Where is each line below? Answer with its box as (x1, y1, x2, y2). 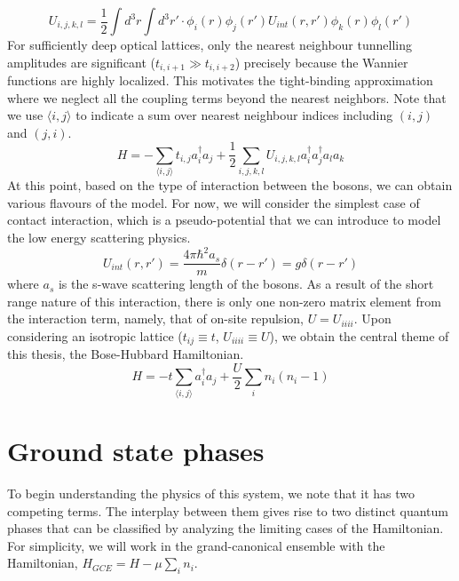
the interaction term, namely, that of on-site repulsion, (7, 309, 304, 328)
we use (7, 106, 44, 124)
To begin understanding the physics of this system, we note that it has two (7, 483, 415, 502)
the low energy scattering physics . (7, 228, 191, 246)
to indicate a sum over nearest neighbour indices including (75, 106, 393, 124)
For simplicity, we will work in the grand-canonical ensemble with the (7, 536, 385, 554)
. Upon (353, 309, 392, 328)
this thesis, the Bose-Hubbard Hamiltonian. (7, 345, 244, 363)
